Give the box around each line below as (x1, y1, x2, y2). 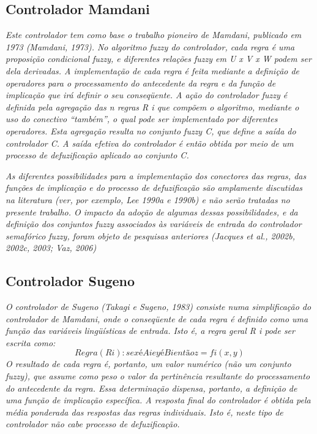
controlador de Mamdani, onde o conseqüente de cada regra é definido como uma (6, 312, 308, 325)
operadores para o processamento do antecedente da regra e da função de (6, 76, 276, 89)
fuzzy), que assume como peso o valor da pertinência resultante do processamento (6, 370, 310, 382)
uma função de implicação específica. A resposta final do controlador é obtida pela (6, 393, 311, 406)
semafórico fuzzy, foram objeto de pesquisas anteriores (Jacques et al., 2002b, (6, 229, 295, 242)
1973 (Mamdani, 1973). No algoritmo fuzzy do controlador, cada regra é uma (6, 40, 295, 53)
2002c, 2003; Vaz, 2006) (6, 241, 97, 254)
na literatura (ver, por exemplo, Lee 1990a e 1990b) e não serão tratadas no (6, 193, 290, 206)
